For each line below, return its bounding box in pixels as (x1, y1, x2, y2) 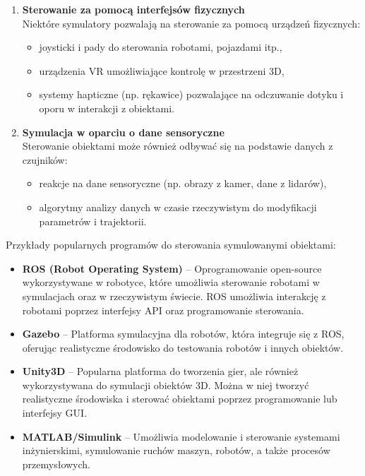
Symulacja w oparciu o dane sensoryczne (22, 124, 225, 139)
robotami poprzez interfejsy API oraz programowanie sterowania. (22, 302, 304, 317)
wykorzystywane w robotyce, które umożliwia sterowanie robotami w (22, 275, 320, 290)
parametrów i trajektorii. (39, 213, 147, 228)
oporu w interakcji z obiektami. (39, 100, 175, 115)
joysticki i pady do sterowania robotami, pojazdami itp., (39, 40, 282, 54)
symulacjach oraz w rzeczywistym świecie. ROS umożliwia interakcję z (22, 288, 326, 303)
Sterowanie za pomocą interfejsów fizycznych (22, 2, 245, 16)
